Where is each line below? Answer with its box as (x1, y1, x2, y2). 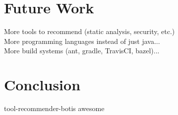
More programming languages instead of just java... (4, 36, 160, 46)
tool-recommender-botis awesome (4, 103, 105, 114)
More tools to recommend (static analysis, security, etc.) (4, 26, 175, 37)
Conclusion (4, 75, 81, 95)
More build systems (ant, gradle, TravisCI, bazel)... (4, 45, 160, 56)
